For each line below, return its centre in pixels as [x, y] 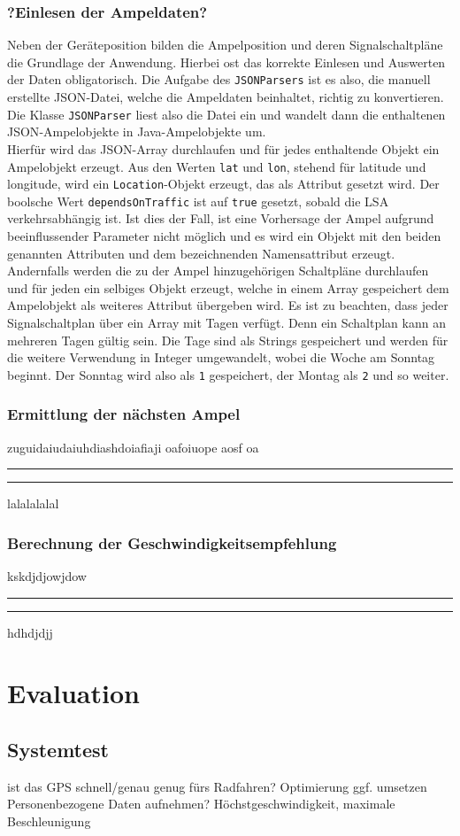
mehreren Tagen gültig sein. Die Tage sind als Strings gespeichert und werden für [228, 340]
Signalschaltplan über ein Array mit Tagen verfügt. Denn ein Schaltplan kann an [226, 323]
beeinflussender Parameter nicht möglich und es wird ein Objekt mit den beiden [224, 236]
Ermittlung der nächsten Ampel [124, 414]
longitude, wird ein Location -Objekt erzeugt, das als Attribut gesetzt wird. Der [223, 184]
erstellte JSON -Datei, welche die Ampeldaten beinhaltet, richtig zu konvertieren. [226, 97]
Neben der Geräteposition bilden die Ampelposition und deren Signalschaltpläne [225, 45]
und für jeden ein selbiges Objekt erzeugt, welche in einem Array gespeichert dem [228, 287]
